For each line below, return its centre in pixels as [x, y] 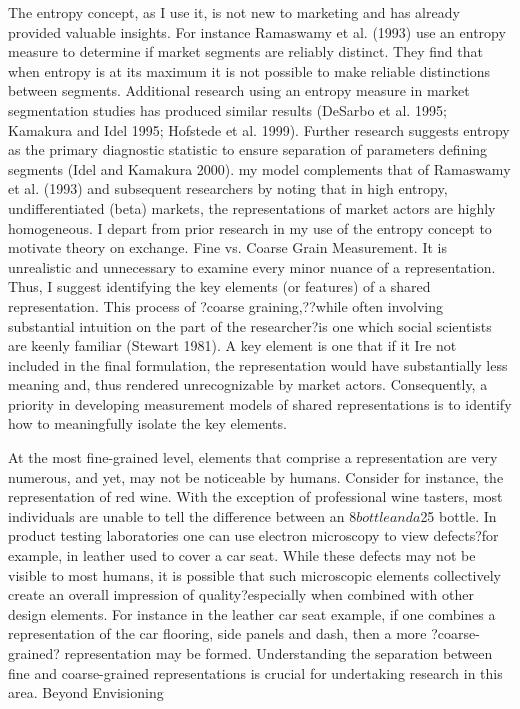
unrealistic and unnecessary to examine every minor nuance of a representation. [252, 266]
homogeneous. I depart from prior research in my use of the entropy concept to [250, 227]
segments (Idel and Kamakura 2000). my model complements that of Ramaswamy [259, 168]
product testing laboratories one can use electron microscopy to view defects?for [253, 535]
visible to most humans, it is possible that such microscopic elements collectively [254, 574]
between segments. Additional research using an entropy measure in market [239, 90]
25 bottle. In [458, 515]
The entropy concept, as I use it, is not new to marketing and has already [234, 12]
